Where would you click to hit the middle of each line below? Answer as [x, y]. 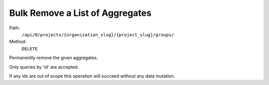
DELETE [30, 49]
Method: [18, 42]
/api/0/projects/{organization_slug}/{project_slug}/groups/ [98, 35]
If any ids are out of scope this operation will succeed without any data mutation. [92, 76]
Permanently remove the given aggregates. [54, 58]
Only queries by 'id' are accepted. [44, 67]
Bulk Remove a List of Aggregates [80, 13]
